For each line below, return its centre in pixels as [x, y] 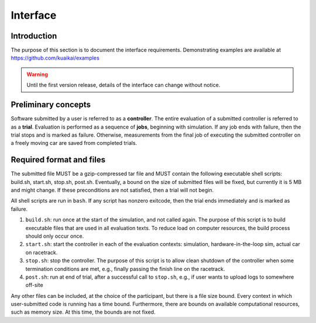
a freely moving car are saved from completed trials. [74, 143]
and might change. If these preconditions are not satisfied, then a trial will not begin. [112, 190]
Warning [37, 74]
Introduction [34, 36]
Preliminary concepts [51, 105]
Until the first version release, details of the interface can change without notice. [123, 85]
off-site [34, 285]
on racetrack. [42, 252]
